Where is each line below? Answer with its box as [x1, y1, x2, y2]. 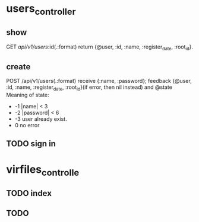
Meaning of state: [6, 91, 49, 98]
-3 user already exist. [14, 115, 67, 123]
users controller [6, 2, 76, 17]
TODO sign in [6, 139, 56, 149]
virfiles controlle [6, 162, 80, 178]
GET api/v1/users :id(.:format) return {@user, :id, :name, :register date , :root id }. [6, 43, 194, 52]
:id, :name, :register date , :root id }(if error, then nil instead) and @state [6, 83, 172, 92]
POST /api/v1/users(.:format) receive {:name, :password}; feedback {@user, [6, 78, 192, 85]
